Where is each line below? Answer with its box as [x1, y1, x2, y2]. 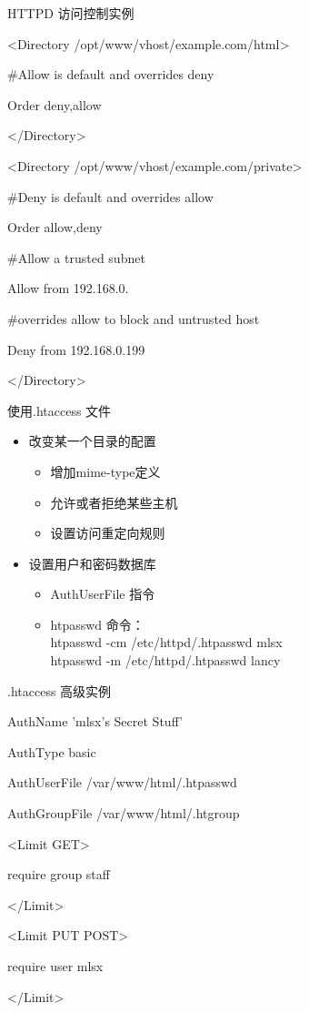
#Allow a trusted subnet [7, 248, 145, 267]
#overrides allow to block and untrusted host [7, 309, 260, 328]
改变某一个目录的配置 [28, 431, 156, 451]
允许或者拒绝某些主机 [50, 492, 178, 512]
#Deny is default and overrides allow [7, 187, 214, 206]
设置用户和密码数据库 [28, 553, 156, 572]
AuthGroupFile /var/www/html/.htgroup [7, 804, 240, 823]
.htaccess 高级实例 [7, 681, 112, 700]
